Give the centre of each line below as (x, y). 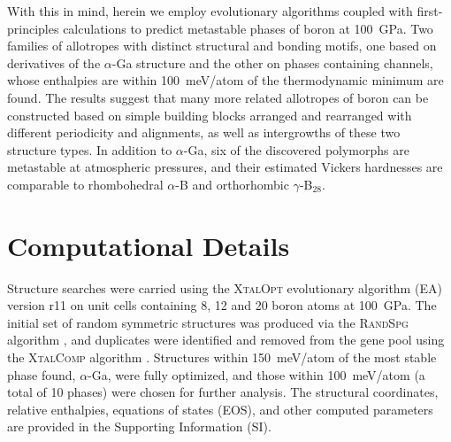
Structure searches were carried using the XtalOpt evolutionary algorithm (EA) (225, 287)
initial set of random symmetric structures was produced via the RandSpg (208, 322)
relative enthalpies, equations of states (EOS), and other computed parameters (220, 409)
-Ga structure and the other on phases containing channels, (272, 62)
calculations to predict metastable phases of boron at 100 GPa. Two (248, 28)
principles (33, 28)
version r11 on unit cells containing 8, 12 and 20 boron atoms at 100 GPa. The (222, 305)
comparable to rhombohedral (85, 184)
